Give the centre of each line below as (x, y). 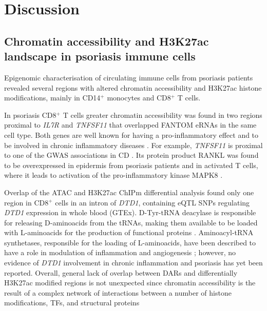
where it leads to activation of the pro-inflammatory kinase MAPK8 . (113, 175)
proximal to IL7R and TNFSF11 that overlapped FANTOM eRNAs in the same (130, 125)
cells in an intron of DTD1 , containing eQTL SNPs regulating (152, 202)
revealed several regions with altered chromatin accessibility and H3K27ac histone (133, 87)
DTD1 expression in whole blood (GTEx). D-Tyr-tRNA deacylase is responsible (130, 212)
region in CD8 (26, 202)
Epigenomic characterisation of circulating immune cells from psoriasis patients (129, 77)
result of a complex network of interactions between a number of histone (118, 292)
